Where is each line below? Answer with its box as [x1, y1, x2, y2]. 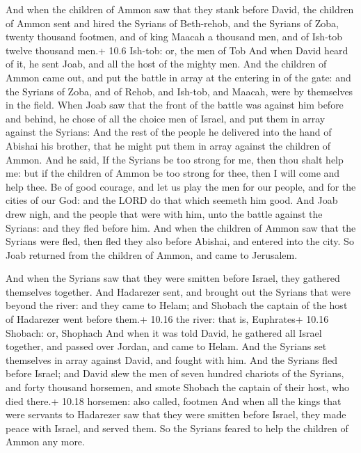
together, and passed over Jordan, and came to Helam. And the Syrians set [6, 339, 327, 353]
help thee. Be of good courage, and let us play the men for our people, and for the [6, 179, 356, 193]
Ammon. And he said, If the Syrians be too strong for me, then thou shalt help [6, 152, 344, 166]
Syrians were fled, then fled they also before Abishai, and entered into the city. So [6, 234, 354, 248]
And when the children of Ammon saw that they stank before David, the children [6, 2, 354, 16]
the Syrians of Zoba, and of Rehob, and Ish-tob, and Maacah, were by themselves [6, 84, 353, 98]
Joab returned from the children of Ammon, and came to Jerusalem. [6, 247, 298, 262]
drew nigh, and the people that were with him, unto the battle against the [6, 206, 323, 221]
